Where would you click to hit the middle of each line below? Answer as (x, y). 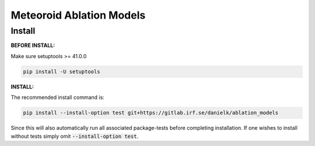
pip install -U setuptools (62, 72)
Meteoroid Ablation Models (78, 15)
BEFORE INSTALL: (33, 45)
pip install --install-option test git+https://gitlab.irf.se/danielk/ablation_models (151, 113)
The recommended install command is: (57, 97)
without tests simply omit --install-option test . (75, 136)
